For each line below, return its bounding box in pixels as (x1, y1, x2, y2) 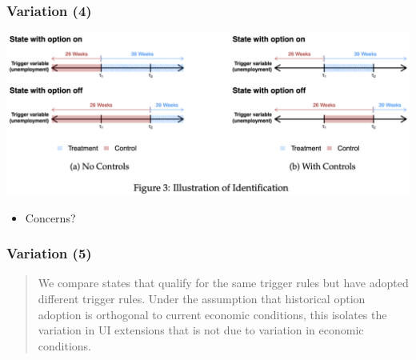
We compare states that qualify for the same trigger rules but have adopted (38, 274, 409, 291)
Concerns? (25, 209, 76, 226)
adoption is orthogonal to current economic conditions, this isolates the (38, 306, 387, 322)
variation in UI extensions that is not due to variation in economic (38, 322, 364, 338)
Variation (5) (6, 243, 92, 263)
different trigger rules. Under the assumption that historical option (38, 290, 366, 306)
